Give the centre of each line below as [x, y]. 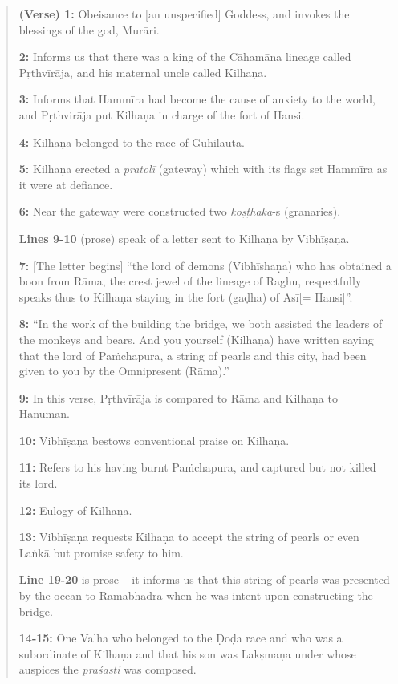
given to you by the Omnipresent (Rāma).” [124, 371]
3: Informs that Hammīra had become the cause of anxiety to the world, [197, 99]
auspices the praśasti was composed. [108, 669]
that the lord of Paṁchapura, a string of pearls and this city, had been [193, 355]
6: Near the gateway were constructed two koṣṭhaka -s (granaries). [180, 211]
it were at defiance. [66, 184]
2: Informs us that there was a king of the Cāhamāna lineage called [185, 57]
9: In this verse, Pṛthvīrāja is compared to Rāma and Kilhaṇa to [178, 397]
